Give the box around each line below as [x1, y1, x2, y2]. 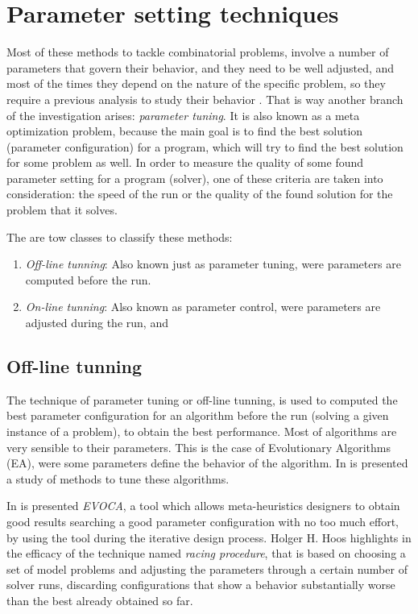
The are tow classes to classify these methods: [6, 228, 233, 245]
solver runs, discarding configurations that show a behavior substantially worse [6, 576, 395, 593]
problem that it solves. [6, 201, 118, 218]
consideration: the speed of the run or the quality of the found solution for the [6, 185, 393, 202]
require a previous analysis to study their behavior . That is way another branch [6, 90, 404, 107]
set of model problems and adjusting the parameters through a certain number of [6, 560, 408, 577]
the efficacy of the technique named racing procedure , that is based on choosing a [6, 545, 406, 562]
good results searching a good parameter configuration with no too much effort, [6, 512, 399, 529]
